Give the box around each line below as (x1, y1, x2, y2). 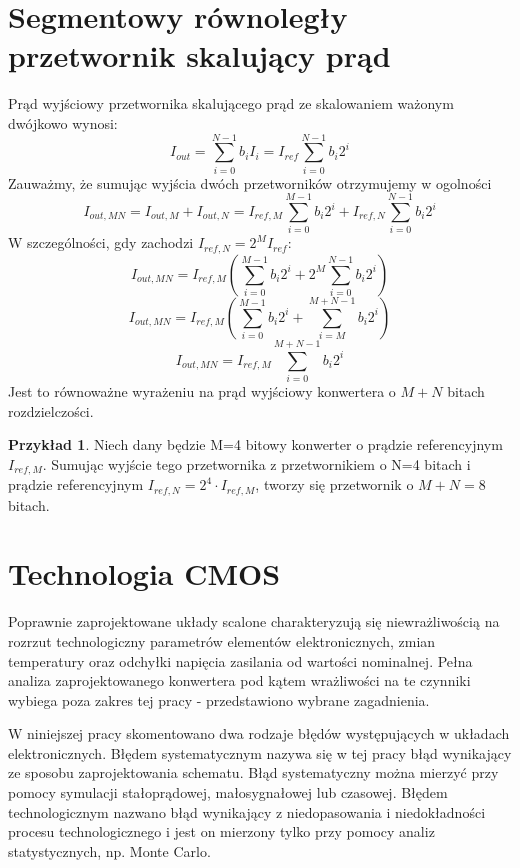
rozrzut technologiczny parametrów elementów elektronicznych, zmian (8, 630, 436, 651)
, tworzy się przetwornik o (255, 474, 414, 495)
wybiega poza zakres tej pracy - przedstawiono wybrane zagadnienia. (8, 689, 430, 710)
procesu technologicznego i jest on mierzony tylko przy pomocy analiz (8, 821, 435, 842)
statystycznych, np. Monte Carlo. (8, 840, 211, 861)
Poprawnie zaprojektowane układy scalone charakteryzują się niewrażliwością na (8, 611, 500, 632)
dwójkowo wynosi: (8, 112, 118, 133)
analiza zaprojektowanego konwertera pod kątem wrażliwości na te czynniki (8, 670, 471, 691)
